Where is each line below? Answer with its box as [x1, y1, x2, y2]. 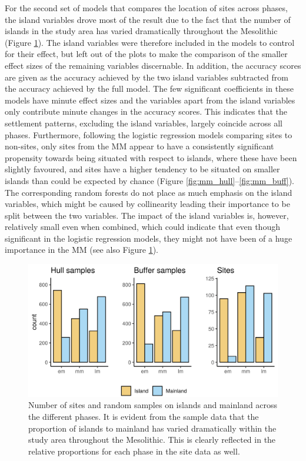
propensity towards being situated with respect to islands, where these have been [5, 151, 297, 163]
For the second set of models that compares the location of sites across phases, [5, 2, 288, 14]
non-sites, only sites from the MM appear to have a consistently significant [5, 140, 274, 152]
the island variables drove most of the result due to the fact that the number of [5, 13, 291, 25]
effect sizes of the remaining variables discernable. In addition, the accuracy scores [5, 59, 301, 71]
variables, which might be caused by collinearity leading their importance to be [5, 198, 290, 210]
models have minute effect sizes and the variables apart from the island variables [5, 93, 295, 106]
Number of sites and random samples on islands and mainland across [28, 399, 278, 411]
